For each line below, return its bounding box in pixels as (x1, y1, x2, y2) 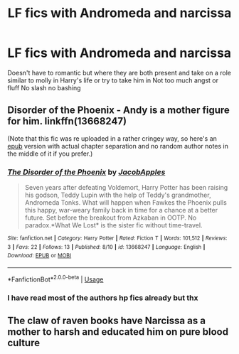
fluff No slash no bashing (7, 83, 81, 92)
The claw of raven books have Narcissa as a (7, 314, 206, 326)
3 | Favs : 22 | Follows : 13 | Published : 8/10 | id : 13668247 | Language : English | (7, 243, 206, 250)
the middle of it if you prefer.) (7, 149, 93, 158)
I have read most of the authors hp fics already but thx (7, 293, 198, 303)
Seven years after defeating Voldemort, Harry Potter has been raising (24, 183, 228, 192)
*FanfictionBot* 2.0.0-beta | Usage (7, 274, 104, 284)
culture (7, 336, 41, 349)
